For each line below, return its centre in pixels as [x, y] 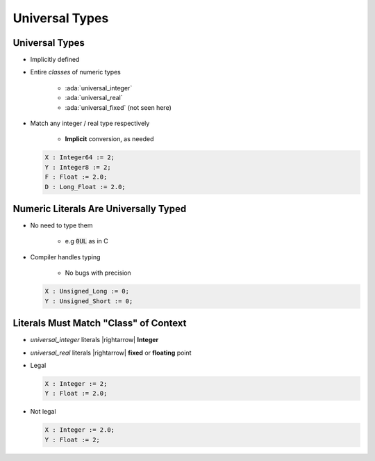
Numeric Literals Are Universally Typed [100, 209]
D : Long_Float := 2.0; [85, 187]
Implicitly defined [55, 60]
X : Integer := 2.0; [80, 430]
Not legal [43, 412]
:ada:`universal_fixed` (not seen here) [118, 107]
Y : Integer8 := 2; [78, 167]
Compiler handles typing [65, 257]
